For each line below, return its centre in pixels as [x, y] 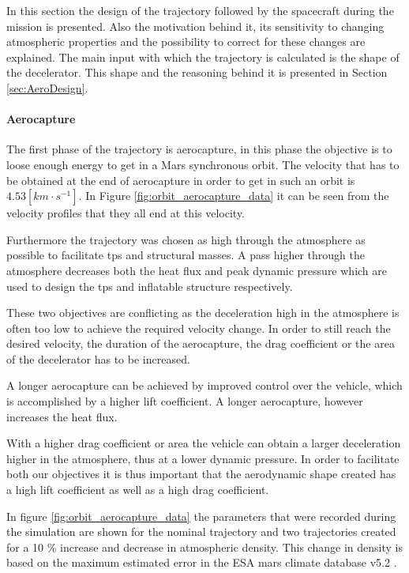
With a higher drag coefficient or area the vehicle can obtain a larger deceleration [204, 443]
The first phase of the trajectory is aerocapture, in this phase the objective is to [199, 149]
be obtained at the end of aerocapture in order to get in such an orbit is [181, 180]
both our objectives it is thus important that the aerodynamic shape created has [201, 474]
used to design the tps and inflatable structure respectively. [150, 286]
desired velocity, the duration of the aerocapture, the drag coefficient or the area [201, 343]
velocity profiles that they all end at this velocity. [126, 213]
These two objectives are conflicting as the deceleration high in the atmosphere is [203, 313]
